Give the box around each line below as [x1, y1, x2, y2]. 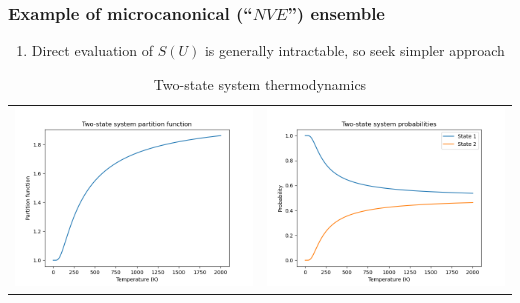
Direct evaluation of [31, 40, 153, 61]
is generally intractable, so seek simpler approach [204, 40, 505, 61]
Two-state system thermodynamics [153, 73, 367, 94]
